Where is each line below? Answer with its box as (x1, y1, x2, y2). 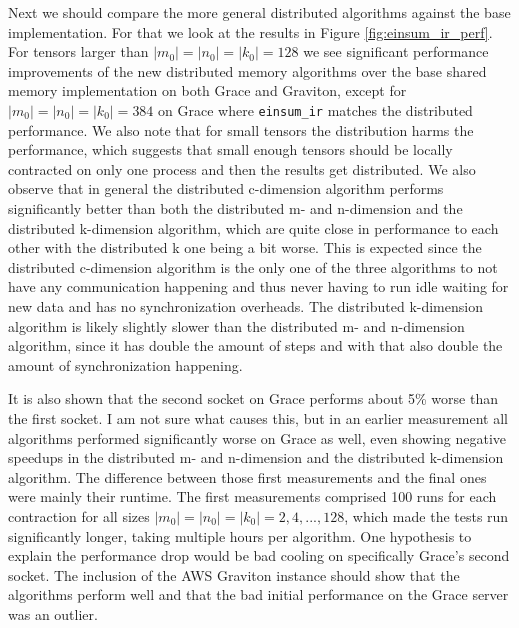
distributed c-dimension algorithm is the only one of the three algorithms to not (8, 256, 498, 277)
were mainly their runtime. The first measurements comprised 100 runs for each (8, 486, 497, 507)
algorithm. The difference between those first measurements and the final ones (8, 466, 487, 487)
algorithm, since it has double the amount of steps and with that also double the (8, 335, 503, 356)
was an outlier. (8, 603, 98, 624)
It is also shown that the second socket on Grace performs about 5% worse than (8, 388, 498, 409)
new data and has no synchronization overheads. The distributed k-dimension (8, 295, 483, 316)
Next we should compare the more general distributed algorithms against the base (8, 2, 511, 22)
